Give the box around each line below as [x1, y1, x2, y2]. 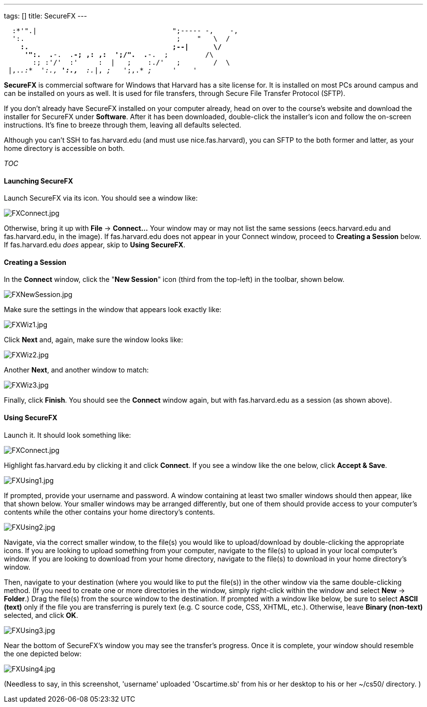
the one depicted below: [4, 649, 82, 658]
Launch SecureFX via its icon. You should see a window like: [4, 194, 198, 203]
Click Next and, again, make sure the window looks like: [4, 335, 183, 344]
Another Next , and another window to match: [4, 366, 149, 374]
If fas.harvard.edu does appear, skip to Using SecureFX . [4, 241, 186, 249]
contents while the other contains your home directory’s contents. [4, 507, 215, 516]
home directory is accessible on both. [4, 144, 125, 152]
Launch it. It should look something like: [4, 430, 131, 439]
